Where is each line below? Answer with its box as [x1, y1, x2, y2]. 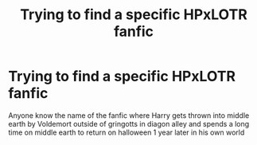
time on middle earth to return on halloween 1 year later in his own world [8, 127, 245, 137]
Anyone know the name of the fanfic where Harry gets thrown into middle [8, 110, 250, 120]
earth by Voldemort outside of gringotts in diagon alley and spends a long [8, 119, 250, 128]
